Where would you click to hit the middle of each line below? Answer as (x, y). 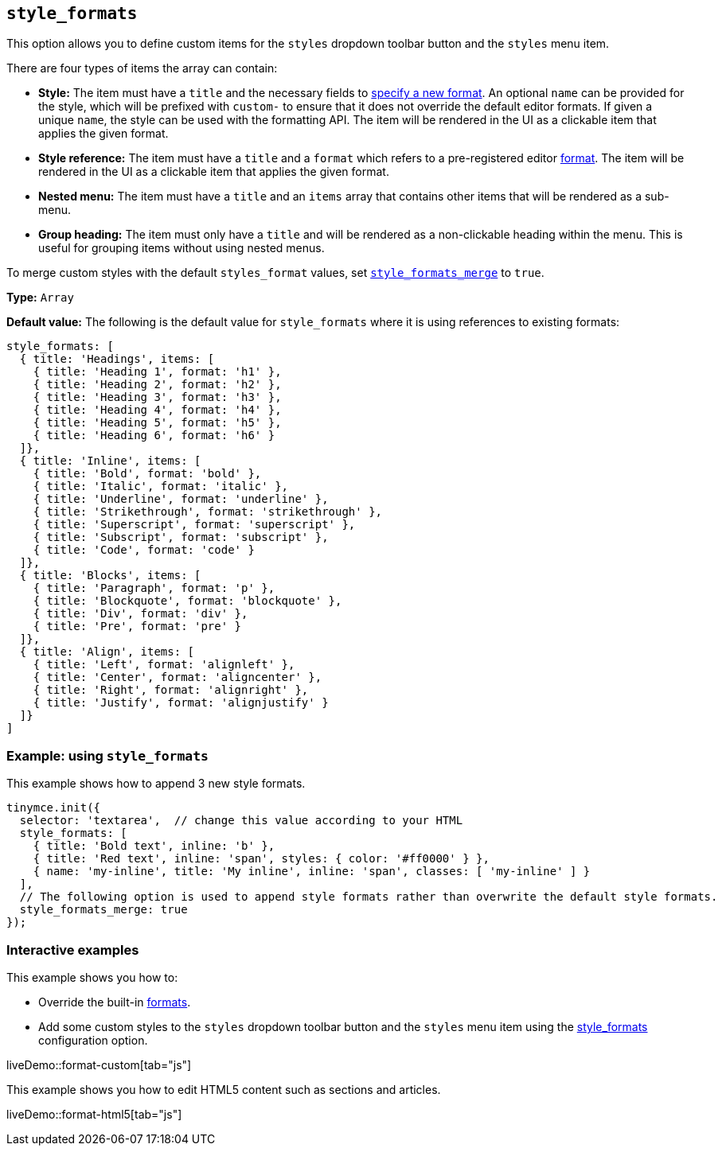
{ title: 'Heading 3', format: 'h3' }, (157, 397)
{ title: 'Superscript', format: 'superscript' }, (194, 525)
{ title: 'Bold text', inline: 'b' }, (154, 846)
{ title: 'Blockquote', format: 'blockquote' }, (187, 601)
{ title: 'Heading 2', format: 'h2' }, (157, 385)
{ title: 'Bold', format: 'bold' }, (147, 474)
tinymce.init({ (54, 808)
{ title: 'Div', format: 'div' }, (140, 614)
